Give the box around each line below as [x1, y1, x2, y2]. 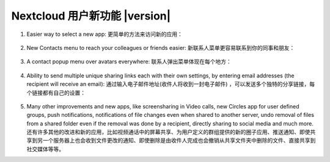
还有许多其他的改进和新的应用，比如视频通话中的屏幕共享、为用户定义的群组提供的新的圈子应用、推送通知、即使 [26, 129, 310, 136]
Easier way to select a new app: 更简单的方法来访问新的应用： [26, 30, 183, 38]
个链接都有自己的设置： [26, 89, 86, 96]
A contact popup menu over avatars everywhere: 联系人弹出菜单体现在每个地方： [26, 58, 232, 65]
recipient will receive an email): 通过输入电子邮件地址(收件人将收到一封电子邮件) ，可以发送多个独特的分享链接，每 [26, 80, 315, 88]
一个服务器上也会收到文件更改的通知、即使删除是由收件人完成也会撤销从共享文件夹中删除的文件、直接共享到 [42, 137, 316, 144]
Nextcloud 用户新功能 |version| [11, 9, 171, 23]
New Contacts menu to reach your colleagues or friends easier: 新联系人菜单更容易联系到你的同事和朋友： [26, 44, 295, 51]
